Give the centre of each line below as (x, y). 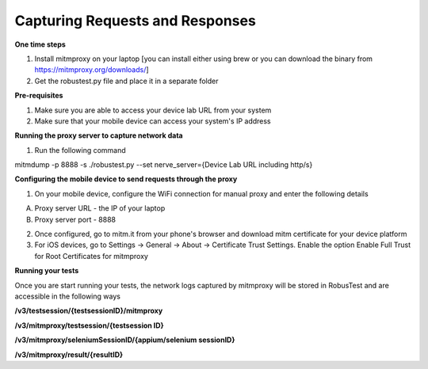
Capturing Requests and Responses (136, 21)
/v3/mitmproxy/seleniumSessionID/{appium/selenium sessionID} (125, 340)
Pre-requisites (39, 96)
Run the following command (80, 150)
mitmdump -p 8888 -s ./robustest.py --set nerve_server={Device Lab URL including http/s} (164, 165)
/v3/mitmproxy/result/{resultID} (69, 354)
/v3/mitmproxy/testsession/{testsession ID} (89, 325)
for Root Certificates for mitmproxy (91, 256)
